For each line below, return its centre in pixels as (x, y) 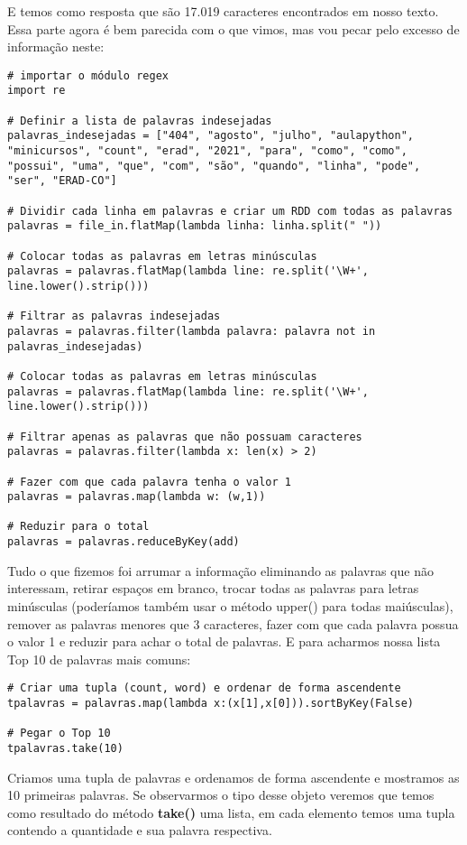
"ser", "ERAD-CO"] (62, 181)
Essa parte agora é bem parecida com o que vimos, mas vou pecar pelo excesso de (233, 28)
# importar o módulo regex (88, 75)
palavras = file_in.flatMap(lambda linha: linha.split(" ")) (195, 226)
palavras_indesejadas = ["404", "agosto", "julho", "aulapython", (211, 136)
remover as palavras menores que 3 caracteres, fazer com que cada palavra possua (233, 623)
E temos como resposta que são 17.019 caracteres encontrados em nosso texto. (223, 11)
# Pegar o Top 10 (59, 734)
